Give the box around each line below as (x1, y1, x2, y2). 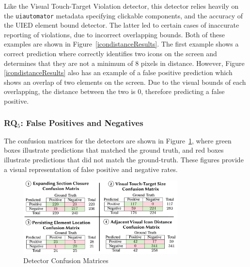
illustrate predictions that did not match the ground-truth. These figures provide (4, 155, 244, 164)
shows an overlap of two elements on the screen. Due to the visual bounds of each (4, 77, 246, 87)
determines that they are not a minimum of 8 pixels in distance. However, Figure (4, 58, 245, 68)
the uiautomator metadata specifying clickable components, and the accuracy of (4, 10, 243, 20)
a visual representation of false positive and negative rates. (4, 164, 178, 174)
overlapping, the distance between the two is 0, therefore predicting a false (4, 86, 225, 96)
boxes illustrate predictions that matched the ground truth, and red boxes (4, 145, 224, 155)
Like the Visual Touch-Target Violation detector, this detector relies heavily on (4, 1, 239, 11)
